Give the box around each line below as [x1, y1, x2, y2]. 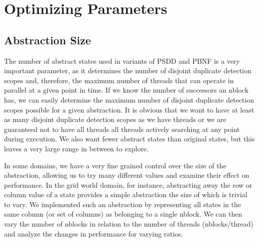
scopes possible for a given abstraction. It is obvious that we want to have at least [4, 104, 255, 115]
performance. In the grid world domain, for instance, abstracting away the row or [4, 179, 253, 190]
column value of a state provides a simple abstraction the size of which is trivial [4, 189, 248, 200]
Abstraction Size [4, 32, 91, 47]
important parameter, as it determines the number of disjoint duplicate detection [4, 65, 252, 76]
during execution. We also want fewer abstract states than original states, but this [4, 133, 255, 144]
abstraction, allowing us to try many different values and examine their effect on [4, 170, 250, 180]
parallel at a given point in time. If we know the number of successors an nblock [4, 85, 249, 95]
